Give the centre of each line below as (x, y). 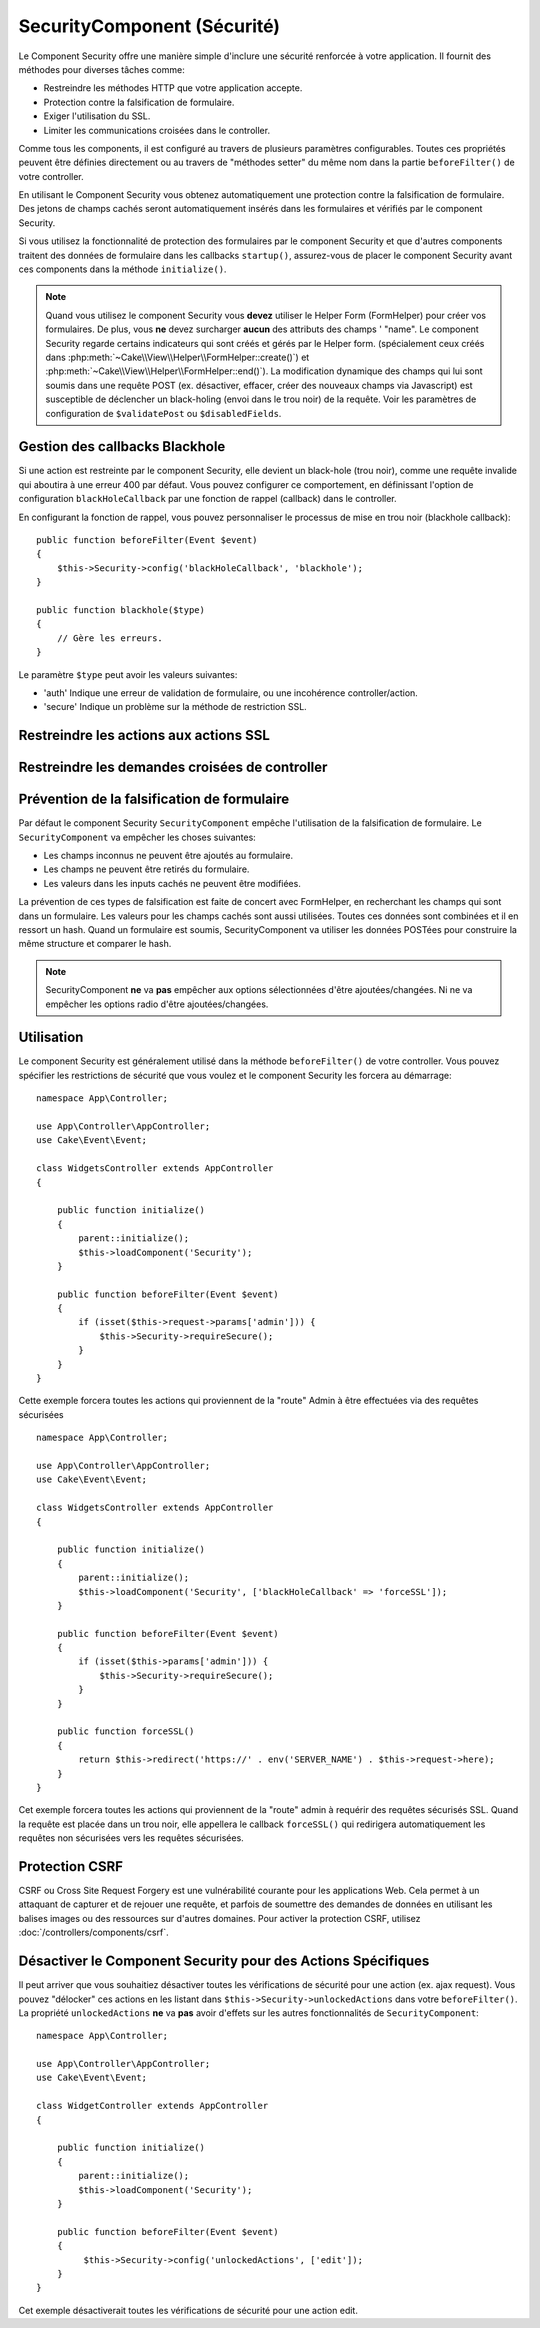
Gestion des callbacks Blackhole (122, 446)
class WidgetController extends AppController (152, 2106)
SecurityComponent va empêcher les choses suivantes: (137, 837)
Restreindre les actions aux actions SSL (144, 735)
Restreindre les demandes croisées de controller (173, 767)
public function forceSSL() (125, 1731)
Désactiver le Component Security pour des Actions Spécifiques (224, 1961)
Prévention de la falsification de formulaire (154, 799)
